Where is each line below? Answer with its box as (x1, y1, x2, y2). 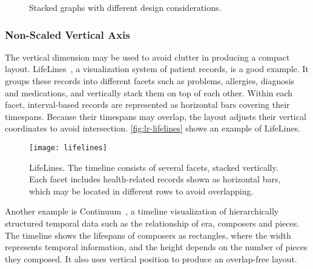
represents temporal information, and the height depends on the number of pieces (5, 241, 308, 253)
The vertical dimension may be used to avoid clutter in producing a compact (5, 50, 290, 63)
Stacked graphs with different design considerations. (29, 1, 222, 13)
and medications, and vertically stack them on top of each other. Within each (5, 86, 293, 99)
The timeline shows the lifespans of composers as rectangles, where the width (5, 228, 291, 241)
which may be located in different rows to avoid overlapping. (29, 184, 254, 197)
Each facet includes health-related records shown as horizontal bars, (29, 173, 281, 185)
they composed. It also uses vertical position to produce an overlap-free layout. (5, 252, 297, 265)
